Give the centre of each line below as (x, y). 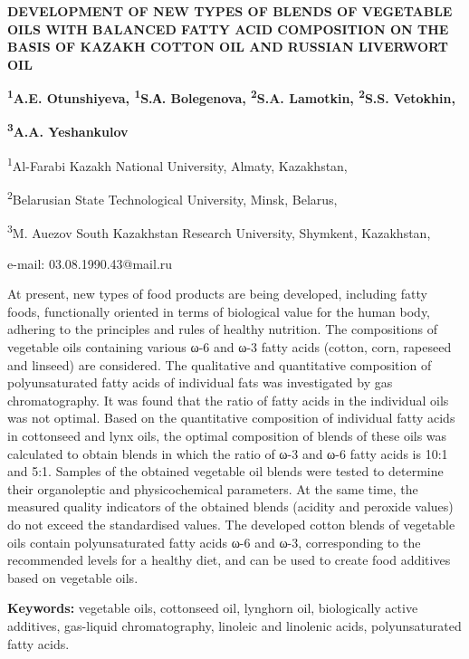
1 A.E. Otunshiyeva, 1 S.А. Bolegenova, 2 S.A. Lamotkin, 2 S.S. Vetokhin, (231, 97)
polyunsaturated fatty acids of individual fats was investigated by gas (200, 382)
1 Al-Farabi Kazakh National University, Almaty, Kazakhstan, (177, 164)
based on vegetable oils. (73, 577)
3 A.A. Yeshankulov (68, 130)
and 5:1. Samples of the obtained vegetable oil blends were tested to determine (225, 471)
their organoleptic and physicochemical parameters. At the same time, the (213, 488)
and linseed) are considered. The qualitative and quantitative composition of (220, 364)
